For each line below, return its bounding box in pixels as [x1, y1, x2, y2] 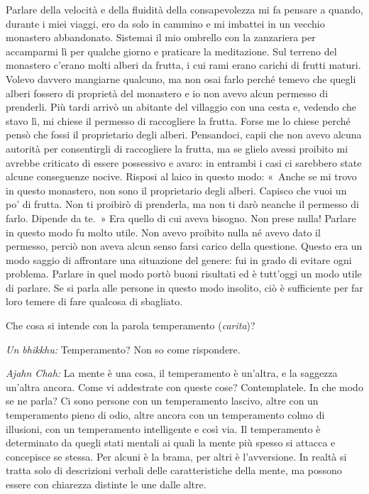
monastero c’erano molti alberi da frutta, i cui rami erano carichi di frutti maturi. [6, 57, 361, 72]
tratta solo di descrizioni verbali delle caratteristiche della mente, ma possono [6, 463, 342, 478]
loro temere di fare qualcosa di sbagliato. [6, 294, 183, 309]
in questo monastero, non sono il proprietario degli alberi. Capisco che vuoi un [6, 182, 347, 197]
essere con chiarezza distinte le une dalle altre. [6, 477, 206, 491]
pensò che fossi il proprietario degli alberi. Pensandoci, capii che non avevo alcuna [6, 127, 362, 142]
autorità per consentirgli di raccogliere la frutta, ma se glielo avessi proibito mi [6, 141, 348, 155]
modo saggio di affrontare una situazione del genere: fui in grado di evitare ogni [6, 252, 352, 267]
